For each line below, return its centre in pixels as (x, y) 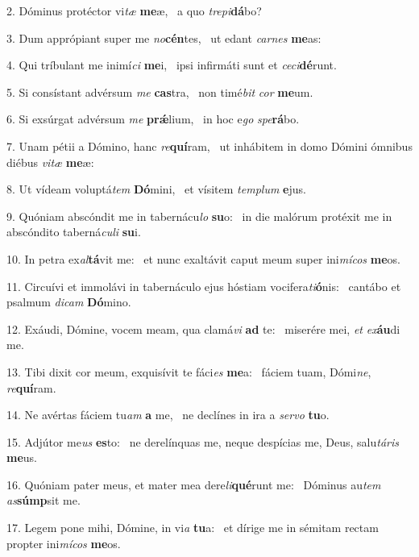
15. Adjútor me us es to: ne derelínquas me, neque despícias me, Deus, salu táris (203, 441)
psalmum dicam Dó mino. (69, 302)
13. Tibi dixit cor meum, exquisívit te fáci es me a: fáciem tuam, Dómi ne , (189, 371)
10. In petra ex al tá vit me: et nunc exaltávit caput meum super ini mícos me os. (203, 258)
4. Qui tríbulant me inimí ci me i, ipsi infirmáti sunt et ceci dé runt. (172, 65)
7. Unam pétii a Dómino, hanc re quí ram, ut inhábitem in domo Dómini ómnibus (209, 145)
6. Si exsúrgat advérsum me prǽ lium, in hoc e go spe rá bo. (153, 119)
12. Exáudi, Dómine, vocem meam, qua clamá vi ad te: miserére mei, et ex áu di (203, 328)
